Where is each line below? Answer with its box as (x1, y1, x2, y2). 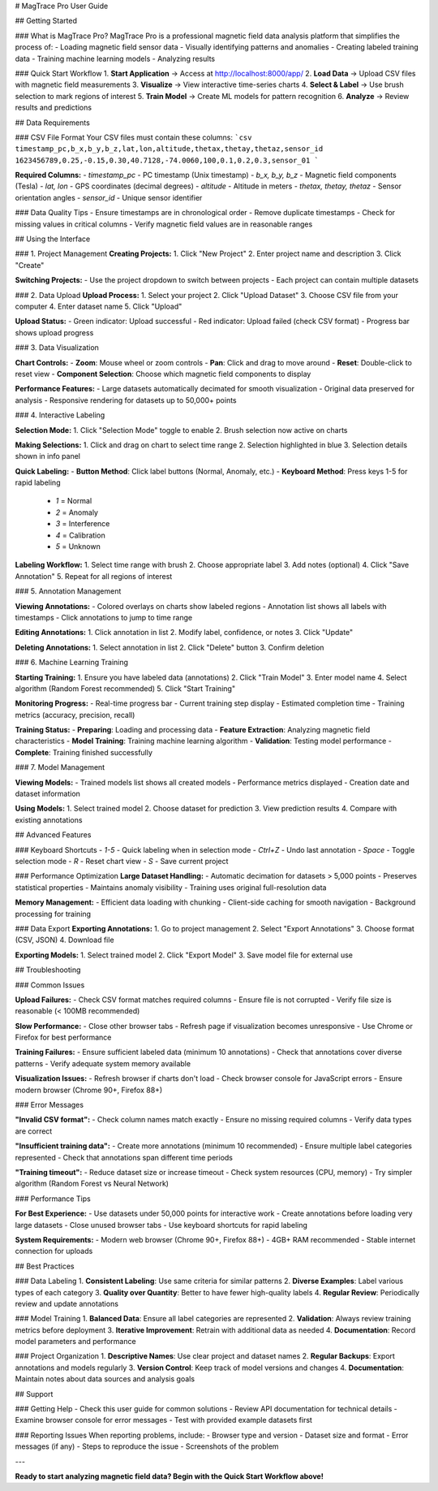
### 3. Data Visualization (15, 343, 99, 352)
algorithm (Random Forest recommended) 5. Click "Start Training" (15, 683, 235, 694)
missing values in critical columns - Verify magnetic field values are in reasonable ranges (15, 219, 313, 229)
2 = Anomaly (55, 508, 99, 517)
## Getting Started (15, 16, 77, 26)
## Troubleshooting (15, 965, 81, 975)
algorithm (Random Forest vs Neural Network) (15, 1178, 170, 1189)
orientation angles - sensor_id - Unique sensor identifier (15, 192, 203, 202)
